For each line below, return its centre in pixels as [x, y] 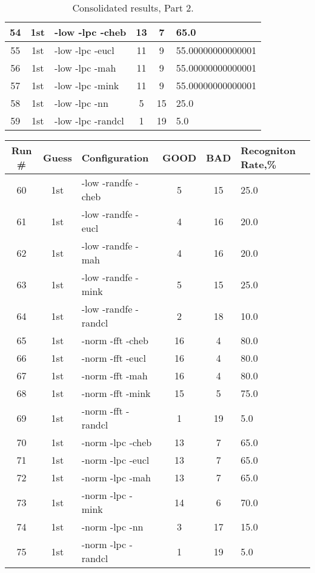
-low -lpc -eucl [85, 50]
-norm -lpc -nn [112, 527]
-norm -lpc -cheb [117, 442]
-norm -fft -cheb [115, 340]
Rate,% [259, 164]
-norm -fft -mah [114, 375]
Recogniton [268, 150]
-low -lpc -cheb [91, 32]
